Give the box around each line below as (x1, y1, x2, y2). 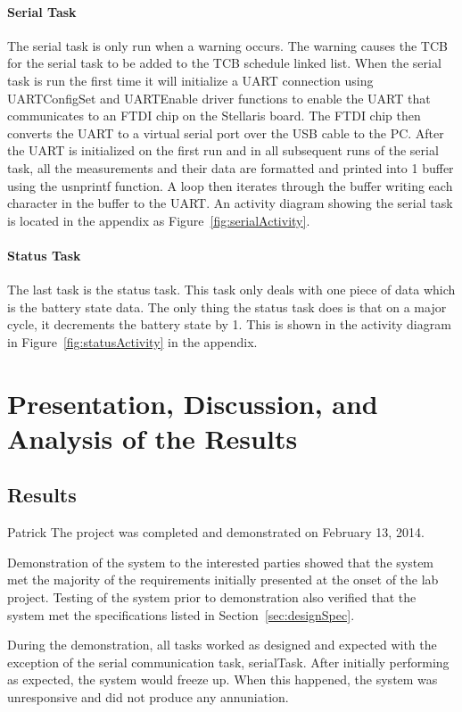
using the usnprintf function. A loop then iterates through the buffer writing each (7, 176, 453, 195)
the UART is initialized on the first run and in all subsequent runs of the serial (7, 141, 439, 160)
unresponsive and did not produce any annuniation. (7, 688, 289, 707)
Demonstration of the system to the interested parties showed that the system (7, 552, 434, 571)
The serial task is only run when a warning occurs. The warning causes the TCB (7, 36, 448, 54)
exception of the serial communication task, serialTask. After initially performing (7, 652, 450, 671)
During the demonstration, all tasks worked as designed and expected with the (7, 635, 437, 654)
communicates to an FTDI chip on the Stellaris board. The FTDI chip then (7, 106, 421, 125)
